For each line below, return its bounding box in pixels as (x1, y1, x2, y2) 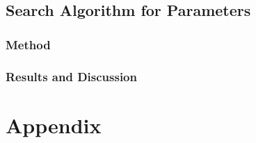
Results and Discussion (6, 67, 137, 85)
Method (6, 35, 51, 53)
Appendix (6, 110, 102, 139)
